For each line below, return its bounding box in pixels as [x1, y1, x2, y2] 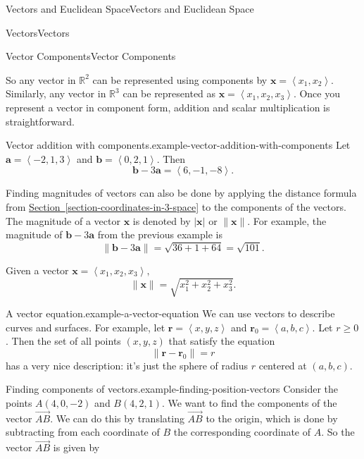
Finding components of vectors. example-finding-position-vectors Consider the [6, 381, 339, 396]
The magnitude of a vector [6, 213, 120, 228]
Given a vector [6, 262, 69, 277]
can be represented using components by [92, 72, 268, 87]
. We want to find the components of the [161, 395, 337, 410]
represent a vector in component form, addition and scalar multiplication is [6, 99, 330, 114]
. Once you [293, 86, 340, 101]
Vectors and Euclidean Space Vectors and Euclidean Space [6, 1, 254, 16]
